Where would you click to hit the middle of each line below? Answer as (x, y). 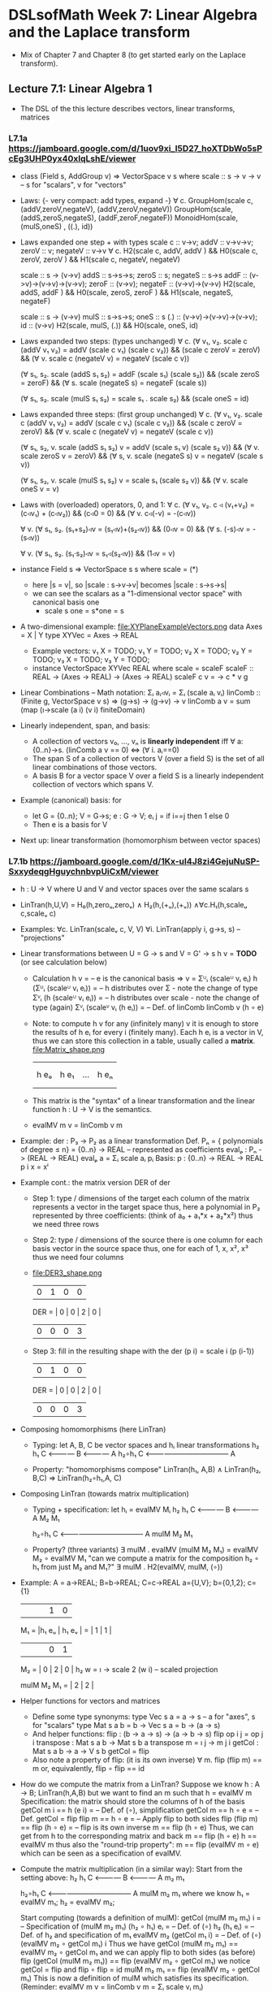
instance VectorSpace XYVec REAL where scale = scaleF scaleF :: (143, 669)
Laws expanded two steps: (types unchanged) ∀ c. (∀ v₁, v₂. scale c (134, 341)
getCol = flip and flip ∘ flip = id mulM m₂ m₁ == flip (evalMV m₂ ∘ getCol (140, 1970)
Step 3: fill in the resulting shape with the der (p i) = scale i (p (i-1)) (143, 1351)
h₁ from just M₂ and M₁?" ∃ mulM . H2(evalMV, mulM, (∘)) (127, 1567)
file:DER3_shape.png (67, 1273)
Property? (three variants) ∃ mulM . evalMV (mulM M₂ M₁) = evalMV (145, 1550)
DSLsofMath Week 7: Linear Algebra (133, 15)
